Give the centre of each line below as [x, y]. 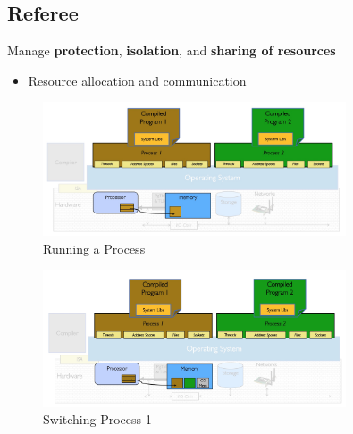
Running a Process [94, 248]
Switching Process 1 [97, 419]
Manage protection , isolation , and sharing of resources [172, 50]
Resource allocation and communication [137, 80]
